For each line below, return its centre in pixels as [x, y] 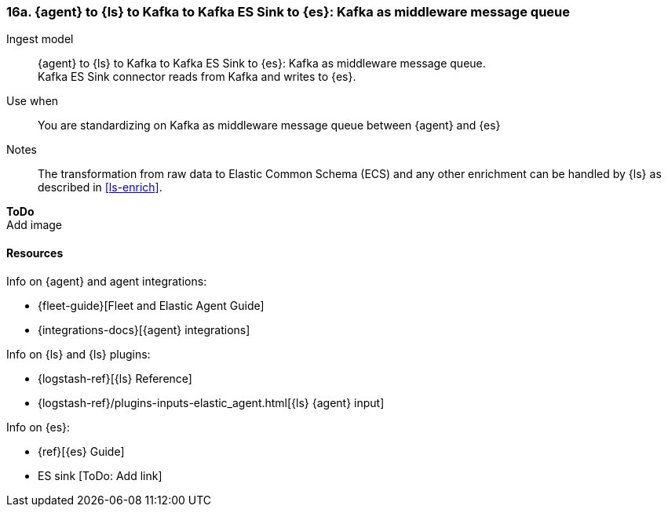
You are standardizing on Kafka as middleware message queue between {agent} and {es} [269, 126]
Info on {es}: [38, 427]
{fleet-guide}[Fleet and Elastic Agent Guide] [151, 305]
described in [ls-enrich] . [100, 187]
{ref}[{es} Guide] [81, 451]
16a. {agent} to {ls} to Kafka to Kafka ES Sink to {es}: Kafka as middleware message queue [288, 12]
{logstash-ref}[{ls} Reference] [115, 378]
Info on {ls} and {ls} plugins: [78, 354]
